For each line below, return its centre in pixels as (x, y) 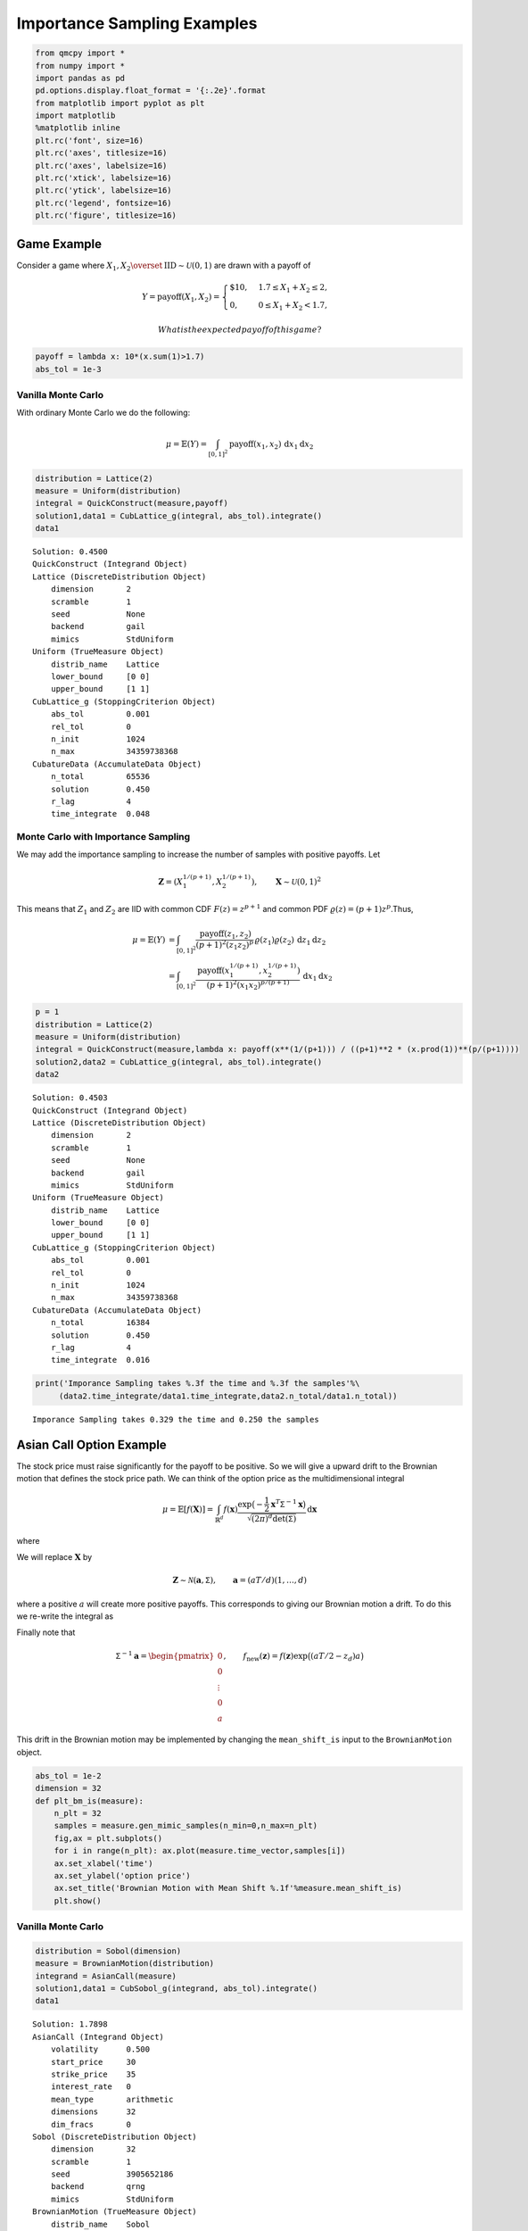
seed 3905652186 (112, 2174)
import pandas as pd (80, 78)
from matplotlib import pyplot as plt (120, 103)
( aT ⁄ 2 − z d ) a (336, 1657)
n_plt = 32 (78, 1813)
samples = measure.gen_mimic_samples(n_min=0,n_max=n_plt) (186, 1826)
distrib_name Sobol (100, 2224)
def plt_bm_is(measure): (90, 1801)
